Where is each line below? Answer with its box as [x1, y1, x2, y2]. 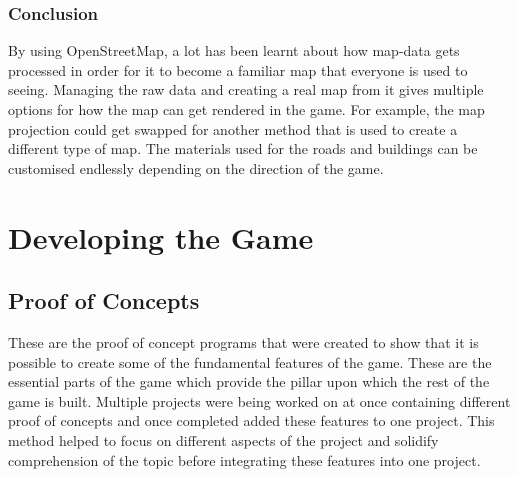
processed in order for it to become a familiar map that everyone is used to [8, 59, 468, 80]
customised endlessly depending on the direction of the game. [8, 157, 384, 178]
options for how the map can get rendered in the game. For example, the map [8, 99, 485, 119]
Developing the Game [8, 216, 314, 257]
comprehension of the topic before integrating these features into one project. [8, 449, 481, 470]
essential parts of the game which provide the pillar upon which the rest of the [8, 371, 490, 392]
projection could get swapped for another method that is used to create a [8, 118, 458, 139]
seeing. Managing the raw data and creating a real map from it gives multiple [8, 79, 484, 100]
